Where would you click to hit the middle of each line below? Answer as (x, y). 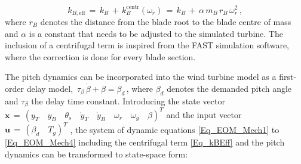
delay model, (50, 88)
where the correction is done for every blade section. (100, 56)
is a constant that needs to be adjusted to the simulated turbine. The (156, 33)
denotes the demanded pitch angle (229, 88)
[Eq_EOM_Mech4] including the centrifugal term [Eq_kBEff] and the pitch (145, 142)
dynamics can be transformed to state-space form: (96, 154)
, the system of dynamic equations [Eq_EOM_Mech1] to (175, 129)
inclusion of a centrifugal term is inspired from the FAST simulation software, (147, 45)
